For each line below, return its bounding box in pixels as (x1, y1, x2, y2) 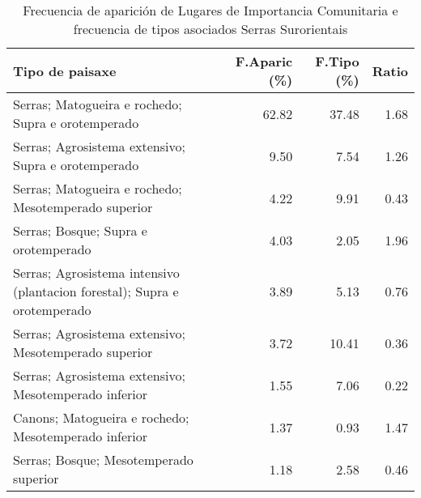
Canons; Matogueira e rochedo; (13, 408, 189, 427)
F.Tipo (315, 52, 359, 70)
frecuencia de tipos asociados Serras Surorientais (73, 19, 348, 38)
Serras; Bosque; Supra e (13, 221, 147, 240)
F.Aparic (235, 52, 293, 70)
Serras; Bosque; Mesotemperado (13, 450, 193, 469)
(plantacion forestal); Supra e (13, 282, 179, 300)
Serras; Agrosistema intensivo (13, 263, 180, 282)
